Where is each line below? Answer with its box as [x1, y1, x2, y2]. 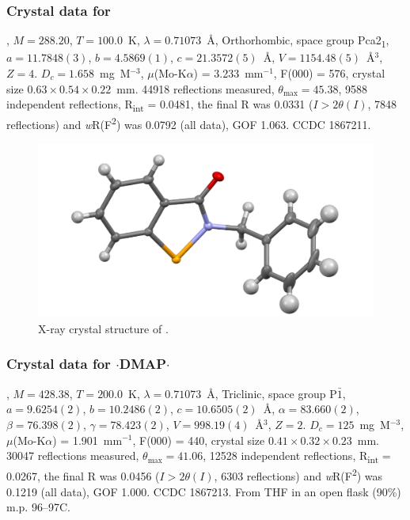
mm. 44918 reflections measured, [116, 80, 275, 97]
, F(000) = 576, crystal [273, 64, 385, 81]
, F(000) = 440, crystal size [132, 431, 265, 448]
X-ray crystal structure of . [38, 320, 169, 336]
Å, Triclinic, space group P [207, 385, 337, 401]
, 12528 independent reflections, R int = [203, 447, 391, 465]
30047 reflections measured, [6, 447, 139, 464]
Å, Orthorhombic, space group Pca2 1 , [207, 32, 389, 51]
